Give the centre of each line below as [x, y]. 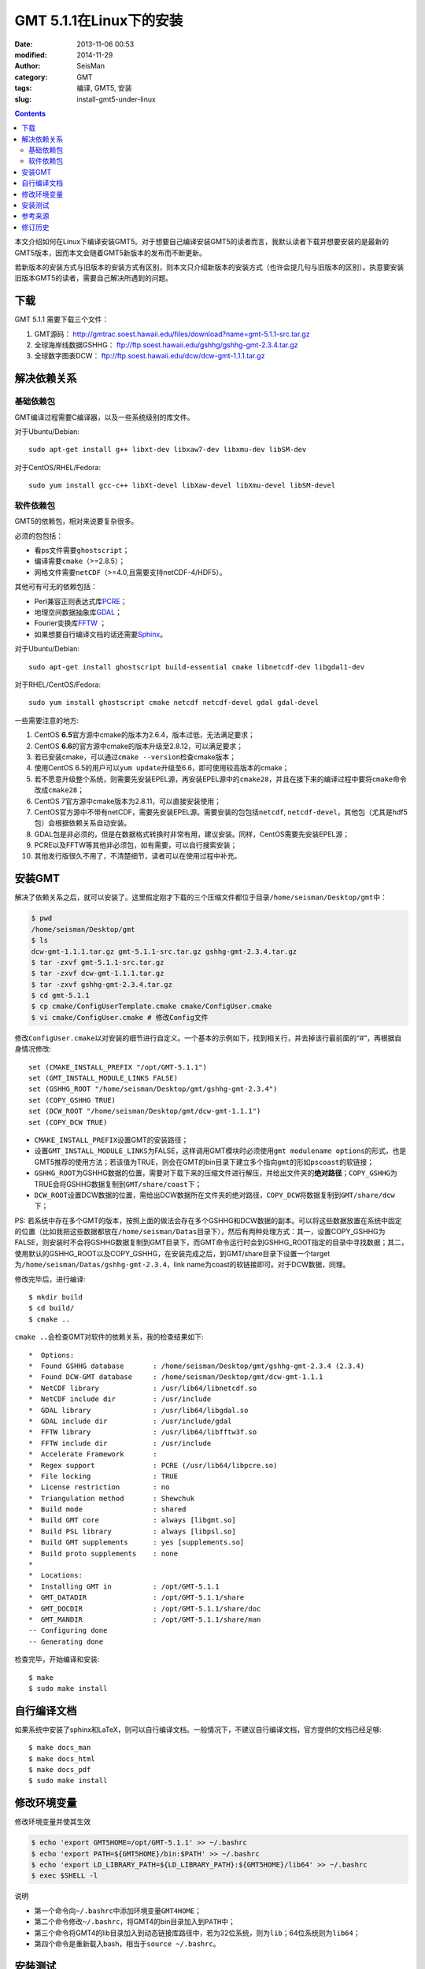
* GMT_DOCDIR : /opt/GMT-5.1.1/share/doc [145, 1608]
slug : [23, 99]
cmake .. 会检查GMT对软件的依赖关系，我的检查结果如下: [109, 1337]
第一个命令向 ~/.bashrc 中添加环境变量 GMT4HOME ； [118, 1911]
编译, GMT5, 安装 [104, 88]
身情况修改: [33, 1049]
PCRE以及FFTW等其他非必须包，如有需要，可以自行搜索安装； [136, 845]
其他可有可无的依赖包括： [56, 587]
